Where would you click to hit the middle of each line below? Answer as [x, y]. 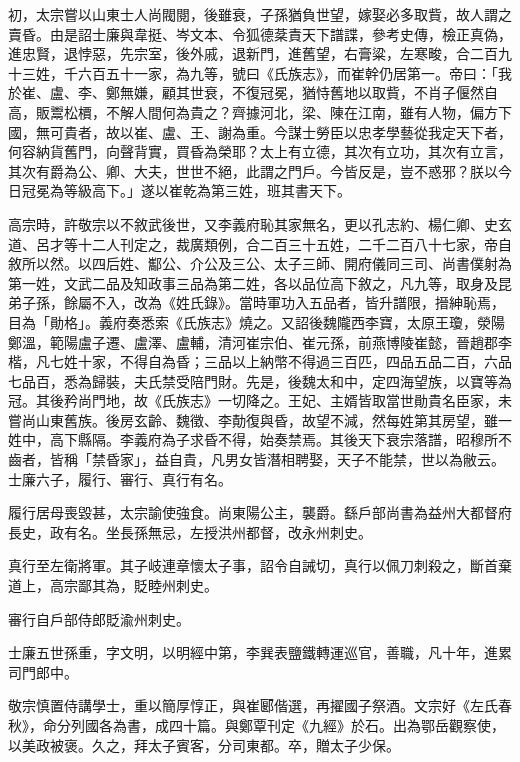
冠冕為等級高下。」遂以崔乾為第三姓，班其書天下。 [186, 190]
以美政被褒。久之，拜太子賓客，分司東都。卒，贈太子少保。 [204, 744]
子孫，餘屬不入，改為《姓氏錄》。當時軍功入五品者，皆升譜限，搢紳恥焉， [263, 302]
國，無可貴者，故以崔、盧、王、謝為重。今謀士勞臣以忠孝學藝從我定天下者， [260, 131]
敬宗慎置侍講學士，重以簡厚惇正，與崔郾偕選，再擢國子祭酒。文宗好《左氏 [253, 705]
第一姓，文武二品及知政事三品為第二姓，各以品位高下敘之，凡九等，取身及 [253, 282]
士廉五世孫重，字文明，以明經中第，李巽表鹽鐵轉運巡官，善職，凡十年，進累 [260, 652]
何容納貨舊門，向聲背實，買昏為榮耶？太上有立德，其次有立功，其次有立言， [260, 151]
